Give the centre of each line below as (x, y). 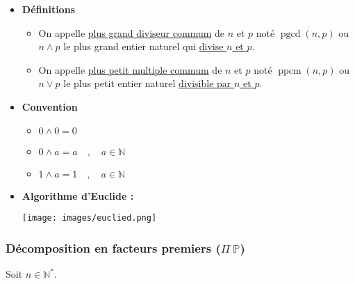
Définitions (48, 9)
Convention (50, 106)
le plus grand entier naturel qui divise (143, 46)
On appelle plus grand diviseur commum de (132, 32)
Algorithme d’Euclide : (78, 195)
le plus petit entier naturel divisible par (147, 83)
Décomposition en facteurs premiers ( (113, 247)
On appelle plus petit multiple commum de (130, 69)
